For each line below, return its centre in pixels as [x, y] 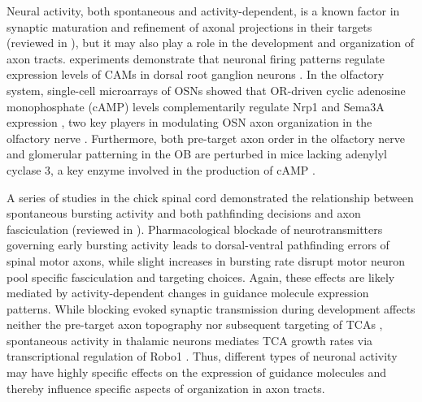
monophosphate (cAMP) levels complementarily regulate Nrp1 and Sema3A [196, 106]
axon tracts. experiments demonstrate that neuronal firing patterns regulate [196, 58]
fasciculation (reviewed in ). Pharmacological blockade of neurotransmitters [195, 229]
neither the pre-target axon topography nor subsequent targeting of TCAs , [195, 324]
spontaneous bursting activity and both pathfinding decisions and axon [184, 213]
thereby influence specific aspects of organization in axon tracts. [166, 388]
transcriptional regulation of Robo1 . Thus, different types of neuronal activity [202, 356]
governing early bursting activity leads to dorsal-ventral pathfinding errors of [198, 245]
